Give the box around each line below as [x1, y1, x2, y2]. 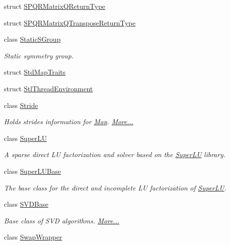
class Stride [4, 100, 38, 110]
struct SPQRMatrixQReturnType [4, 1, 105, 11]
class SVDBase [4, 199, 49, 209]
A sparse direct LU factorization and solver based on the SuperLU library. [4, 149, 226, 160]
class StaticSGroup [4, 34, 61, 44]
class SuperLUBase [4, 165, 61, 176]
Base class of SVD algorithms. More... [4, 215, 120, 225]
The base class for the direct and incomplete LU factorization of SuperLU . [4, 182, 227, 192]
